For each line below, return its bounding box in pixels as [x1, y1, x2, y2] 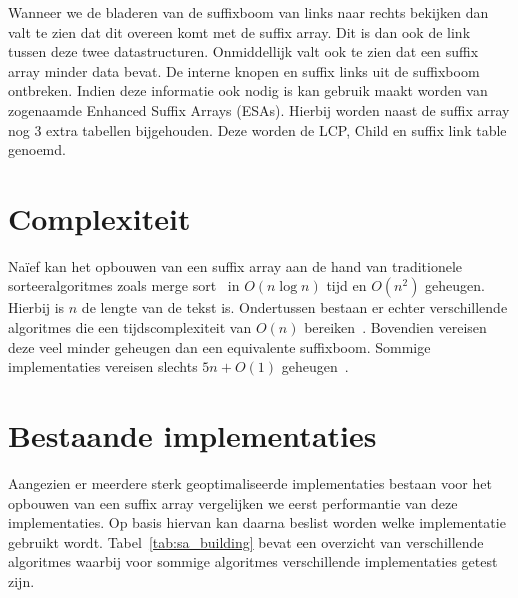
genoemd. [8, 139, 66, 160]
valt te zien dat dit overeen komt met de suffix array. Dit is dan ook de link [8, 21, 471, 42]
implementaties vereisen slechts [8, 356, 198, 377]
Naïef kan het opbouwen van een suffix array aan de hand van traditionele [8, 255, 463, 276]
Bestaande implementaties [8, 415, 377, 456]
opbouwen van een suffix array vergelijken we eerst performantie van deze [8, 492, 458, 513]
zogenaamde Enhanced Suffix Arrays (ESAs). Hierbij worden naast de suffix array [8, 99, 510, 120]
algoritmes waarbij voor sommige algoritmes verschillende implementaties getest [8, 551, 498, 572]
